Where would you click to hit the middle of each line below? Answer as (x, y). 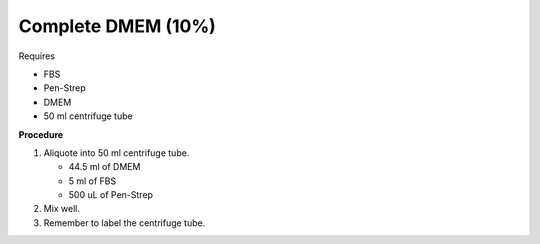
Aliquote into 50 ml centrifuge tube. (116, 152)
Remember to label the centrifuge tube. (124, 222)
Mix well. (61, 209)
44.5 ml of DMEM (104, 167)
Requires (36, 56)
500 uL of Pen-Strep (111, 195)
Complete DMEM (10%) (117, 26)
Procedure (41, 134)
